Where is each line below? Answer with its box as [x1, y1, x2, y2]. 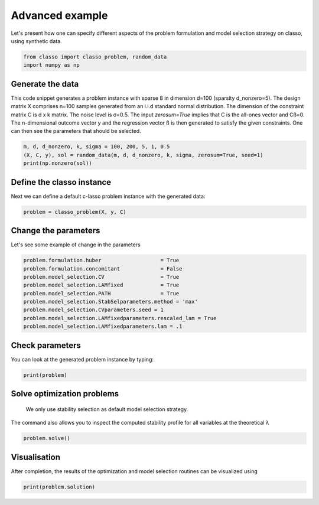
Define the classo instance [11, 177, 112, 187]
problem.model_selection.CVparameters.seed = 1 [23, 307, 164, 313]
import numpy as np [23, 62, 80, 69]
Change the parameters [11, 226, 100, 236]
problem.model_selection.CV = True [23, 273, 180, 280]
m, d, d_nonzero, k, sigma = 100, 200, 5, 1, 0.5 [23, 144, 170, 150]
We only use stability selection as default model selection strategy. [25, 405, 188, 413]
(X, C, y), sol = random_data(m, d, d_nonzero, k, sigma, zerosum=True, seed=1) [23, 151, 263, 158]
